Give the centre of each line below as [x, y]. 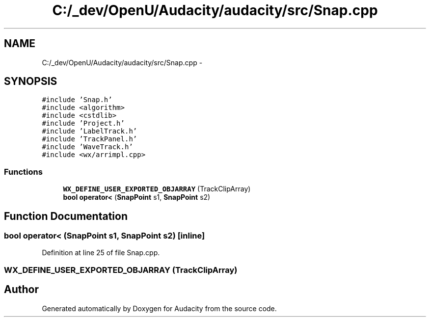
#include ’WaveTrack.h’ [87, 147]
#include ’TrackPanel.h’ [90, 139]
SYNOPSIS [31, 81]
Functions [23, 172]
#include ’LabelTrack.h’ [90, 131]
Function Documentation [66, 216]
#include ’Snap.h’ [77, 100]
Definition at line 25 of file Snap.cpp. [101, 253]
